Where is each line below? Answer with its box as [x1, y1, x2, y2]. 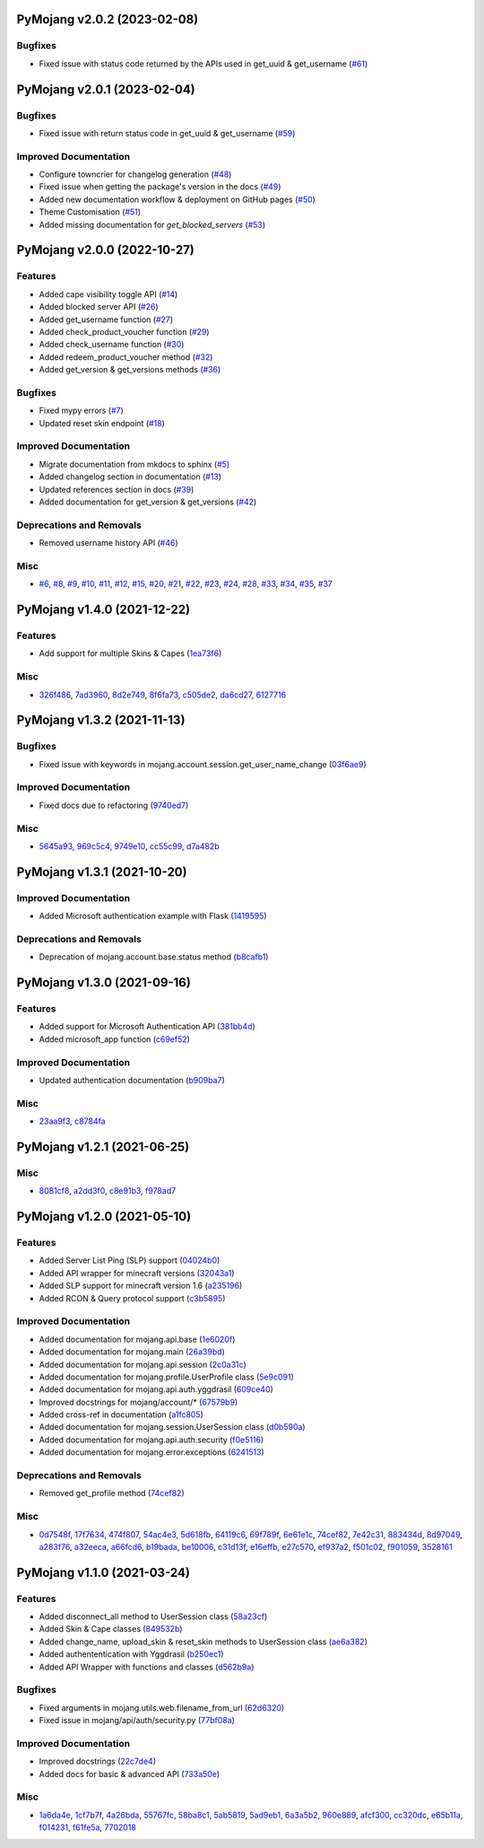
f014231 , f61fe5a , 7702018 [39, 1822, 136, 1833]
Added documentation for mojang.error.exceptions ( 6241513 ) [39, 1447, 264, 1458]
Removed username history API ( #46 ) [39, 538, 178, 548]
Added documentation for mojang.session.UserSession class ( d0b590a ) [39, 1422, 306, 1432]
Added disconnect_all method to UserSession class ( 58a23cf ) [39, 1611, 268, 1622]
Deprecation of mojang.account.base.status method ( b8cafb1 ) [39, 951, 269, 962]
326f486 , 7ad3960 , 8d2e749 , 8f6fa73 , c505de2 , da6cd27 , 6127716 [39, 689, 287, 700]
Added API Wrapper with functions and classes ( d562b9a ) [39, 1661, 255, 1672]
